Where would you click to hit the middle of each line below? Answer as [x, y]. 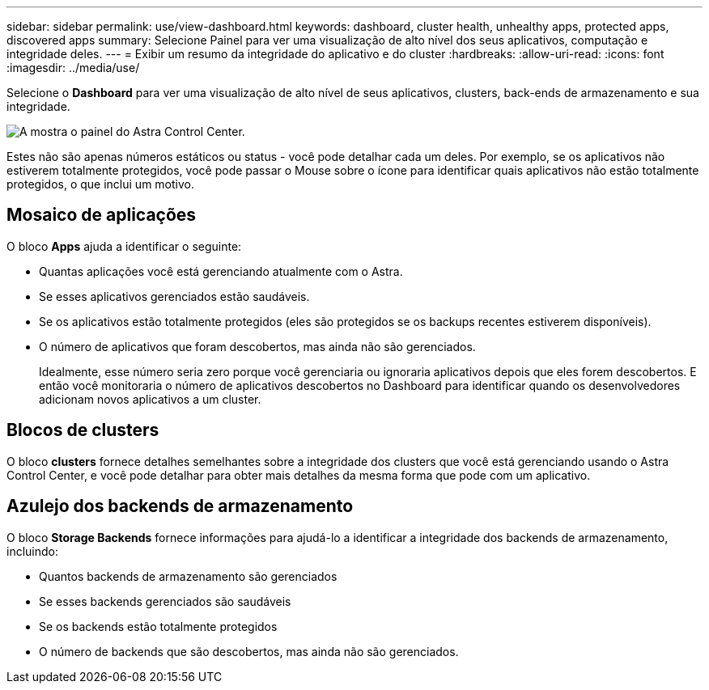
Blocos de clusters [83, 430]
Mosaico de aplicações [102, 215]
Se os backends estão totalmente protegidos [158, 626]
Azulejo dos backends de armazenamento [180, 506]
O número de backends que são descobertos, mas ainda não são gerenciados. [249, 651]
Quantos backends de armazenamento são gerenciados [188, 576]
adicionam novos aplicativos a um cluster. [150, 399]
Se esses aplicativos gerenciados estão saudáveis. [174, 296]
